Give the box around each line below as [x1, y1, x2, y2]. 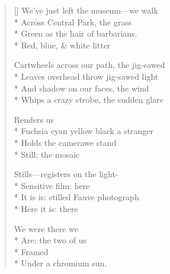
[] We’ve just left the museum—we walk [14, 4, 158, 16]
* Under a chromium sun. [14, 257, 107, 269]
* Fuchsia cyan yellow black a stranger [14, 125, 154, 137]
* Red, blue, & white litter [14, 38, 111, 51]
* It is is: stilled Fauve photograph [14, 191, 139, 203]
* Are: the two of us [14, 234, 87, 246]
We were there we [14, 222, 78, 234]
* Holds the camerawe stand [14, 136, 117, 148]
